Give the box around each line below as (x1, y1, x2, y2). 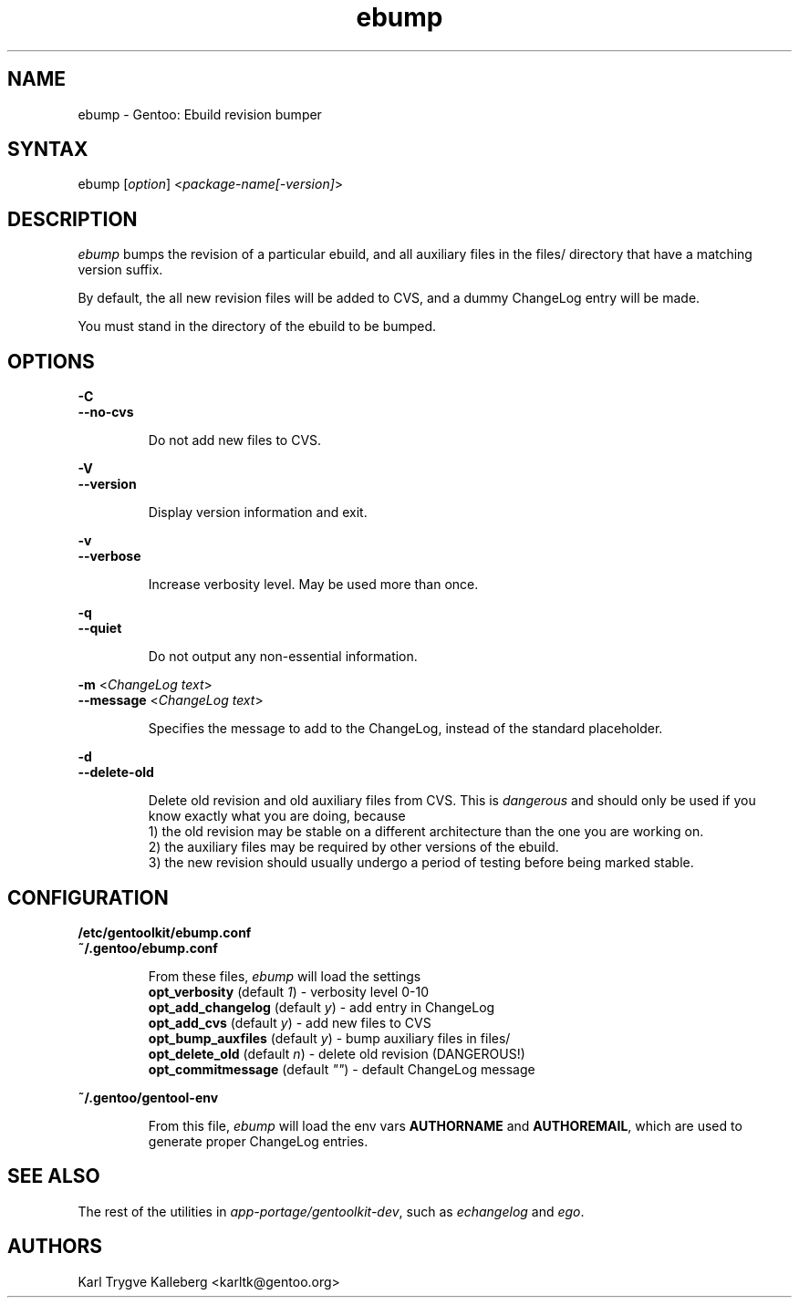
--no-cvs (78, 404, 134, 420)
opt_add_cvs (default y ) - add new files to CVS (148, 1014, 431, 1031)
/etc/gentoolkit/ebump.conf (78, 924, 252, 940)
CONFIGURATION (7, 886, 169, 909)
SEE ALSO (7, 1165, 100, 1188)
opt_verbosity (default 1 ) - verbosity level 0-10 (148, 983, 429, 999)
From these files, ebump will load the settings (148, 968, 421, 984)
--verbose (78, 548, 141, 564)
